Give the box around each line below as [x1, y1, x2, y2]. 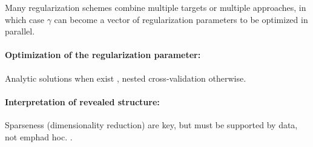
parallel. [5, 25, 35, 38]
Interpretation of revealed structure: [5, 95, 160, 108]
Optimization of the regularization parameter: [5, 48, 201, 61]
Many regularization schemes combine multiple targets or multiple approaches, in [5, 1, 306, 13]
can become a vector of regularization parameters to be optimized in [54, 13, 308, 25]
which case [5, 13, 45, 25]
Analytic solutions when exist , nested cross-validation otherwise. [5, 71, 246, 84]
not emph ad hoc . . [5, 130, 73, 143]
